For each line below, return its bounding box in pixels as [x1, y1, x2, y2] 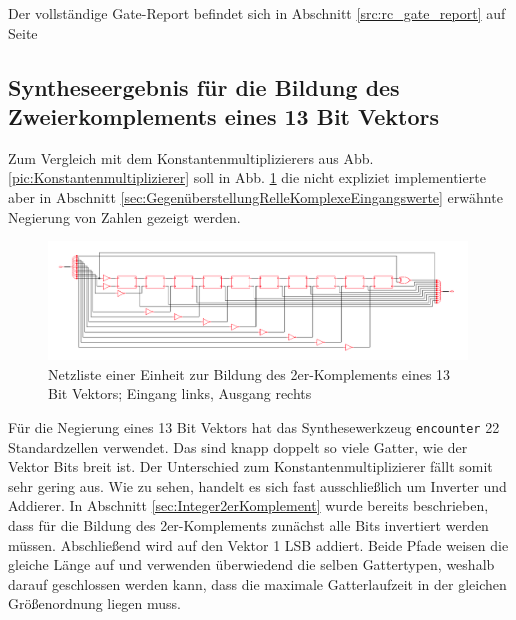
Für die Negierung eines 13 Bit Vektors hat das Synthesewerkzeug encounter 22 [8, 416, 500, 437]
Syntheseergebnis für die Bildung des [8, 71, 400, 102]
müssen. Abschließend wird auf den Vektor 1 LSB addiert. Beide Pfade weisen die [8, 534, 509, 555]
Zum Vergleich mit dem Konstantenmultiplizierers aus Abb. [8, 147, 374, 168]
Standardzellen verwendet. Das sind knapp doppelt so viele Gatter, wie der [8, 436, 468, 457]
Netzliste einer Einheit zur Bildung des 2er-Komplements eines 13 [48, 363, 451, 384]
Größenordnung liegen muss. [8, 593, 182, 614]
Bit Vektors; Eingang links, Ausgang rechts [48, 383, 312, 404]
